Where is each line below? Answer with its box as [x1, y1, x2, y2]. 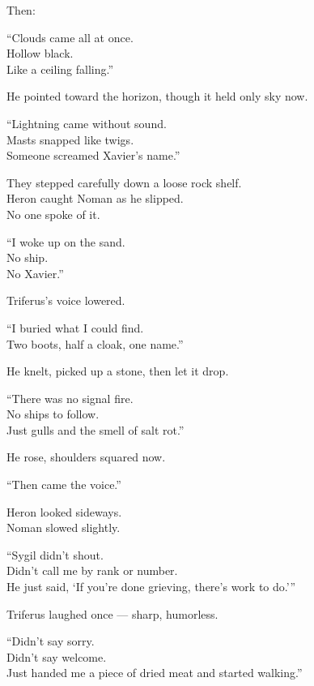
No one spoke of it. [6, 205, 100, 222]
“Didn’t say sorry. [6, 632, 95, 650]
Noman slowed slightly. [6, 519, 121, 536]
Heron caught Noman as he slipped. [6, 190, 184, 207]
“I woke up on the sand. [6, 233, 125, 250]
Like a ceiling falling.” [6, 60, 114, 77]
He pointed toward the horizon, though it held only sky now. [6, 88, 308, 105]
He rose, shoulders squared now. [6, 448, 166, 465]
